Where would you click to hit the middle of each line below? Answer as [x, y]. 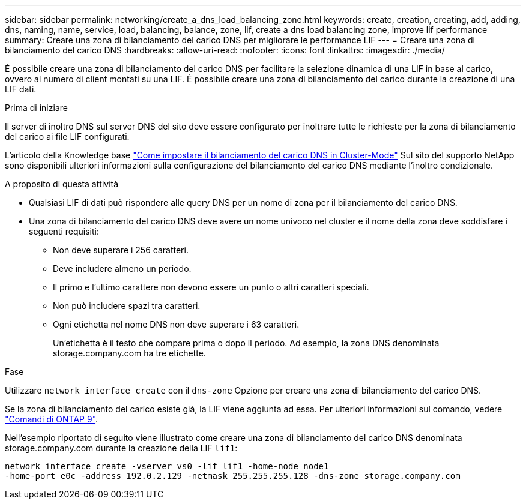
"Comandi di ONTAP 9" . [52, 419]
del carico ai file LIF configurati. [67, 136]
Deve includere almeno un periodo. [122, 268]
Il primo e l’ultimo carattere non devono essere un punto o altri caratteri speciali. [211, 287]
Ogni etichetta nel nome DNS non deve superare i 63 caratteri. [176, 324]
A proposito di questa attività [62, 184]
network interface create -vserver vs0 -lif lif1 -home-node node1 [167, 466]
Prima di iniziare [36, 108]
